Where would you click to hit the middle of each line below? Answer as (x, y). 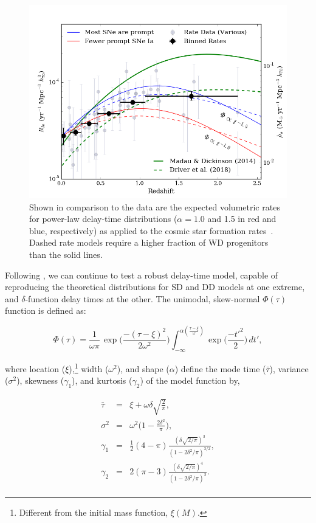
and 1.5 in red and (242, 219)
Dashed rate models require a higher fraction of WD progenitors (149, 242)
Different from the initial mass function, (94, 512)
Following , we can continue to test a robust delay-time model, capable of (142, 275)
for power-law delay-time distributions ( (103, 219)
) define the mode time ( (220, 368)
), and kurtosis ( (102, 380)
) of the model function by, (190, 380)
